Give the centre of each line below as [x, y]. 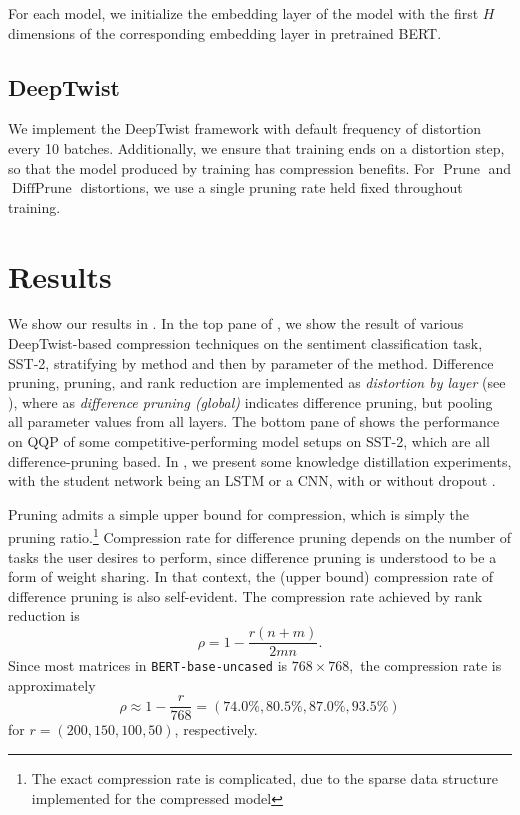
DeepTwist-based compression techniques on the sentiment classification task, [245, 343]
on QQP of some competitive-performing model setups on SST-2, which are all [249, 441]
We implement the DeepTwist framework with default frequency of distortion [245, 128]
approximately [52, 684]
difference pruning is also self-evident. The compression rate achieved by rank [245, 595]
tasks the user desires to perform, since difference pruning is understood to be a [252, 556]
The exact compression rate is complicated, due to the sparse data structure [264, 778]
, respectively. [216, 729]
